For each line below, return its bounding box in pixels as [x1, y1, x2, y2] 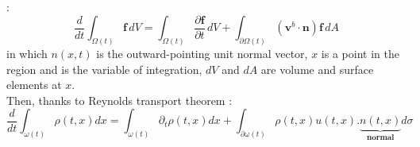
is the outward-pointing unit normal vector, [96, 44, 308, 61]
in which [6, 44, 48, 61]
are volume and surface [260, 60, 374, 77]
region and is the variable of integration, [6, 60, 202, 77]
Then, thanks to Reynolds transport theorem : [6, 91, 233, 108]
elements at [6, 76, 62, 93]
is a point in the [321, 44, 399, 61]
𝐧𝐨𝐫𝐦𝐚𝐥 [366, 133, 395, 142]
